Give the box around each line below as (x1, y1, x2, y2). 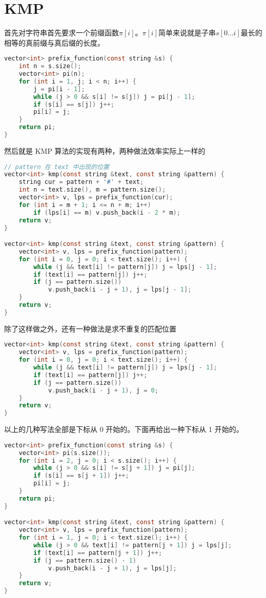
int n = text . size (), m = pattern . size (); (18, 186, 166, 194)
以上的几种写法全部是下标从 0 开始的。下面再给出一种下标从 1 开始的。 (4, 424, 243, 435)
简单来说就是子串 (158, 27, 216, 38)
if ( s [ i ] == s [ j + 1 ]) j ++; (33, 472, 129, 480)
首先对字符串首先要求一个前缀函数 (4, 27, 119, 38)
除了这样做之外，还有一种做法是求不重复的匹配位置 (4, 323, 176, 334)
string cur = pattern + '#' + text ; (18, 178, 144, 186)
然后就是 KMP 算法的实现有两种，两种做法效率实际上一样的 (4, 145, 206, 156)
